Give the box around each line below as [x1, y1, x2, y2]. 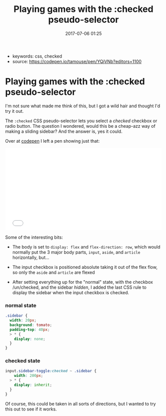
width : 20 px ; [9, 318, 37, 323]
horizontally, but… [12, 254, 50, 260]
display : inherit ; [14, 383, 52, 388]
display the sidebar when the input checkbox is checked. [12, 289, 129, 295]
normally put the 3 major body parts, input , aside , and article [12, 249, 141, 255]
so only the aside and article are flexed [12, 269, 95, 275]
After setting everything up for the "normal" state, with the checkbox [12, 279, 153, 285]
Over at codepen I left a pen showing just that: [5, 138, 100, 144]
